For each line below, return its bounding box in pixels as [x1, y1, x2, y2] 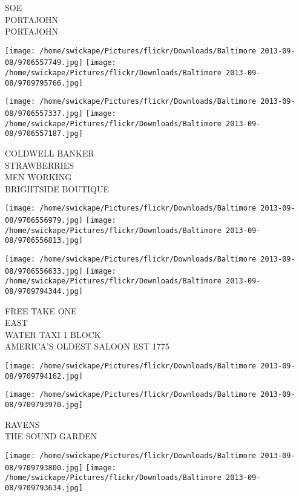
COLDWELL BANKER [5, 147, 94, 160]
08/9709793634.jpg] [5, 483, 83, 492]
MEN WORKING [5, 171, 72, 183]
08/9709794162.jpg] [5, 371, 83, 380]
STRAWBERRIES [5, 158, 74, 171]
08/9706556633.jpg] [5, 266, 83, 276]
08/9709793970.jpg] [5, 401, 83, 409]
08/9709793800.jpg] [5, 463, 83, 472]
